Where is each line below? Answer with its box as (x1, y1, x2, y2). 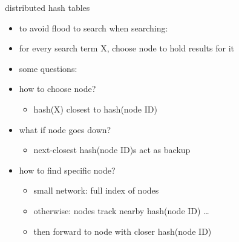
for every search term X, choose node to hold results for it (19, 42, 234, 54)
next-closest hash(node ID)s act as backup (33, 143, 191, 156)
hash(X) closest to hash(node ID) (33, 102, 157, 115)
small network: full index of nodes (33, 184, 159, 197)
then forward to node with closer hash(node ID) (33, 224, 212, 237)
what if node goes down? (19, 123, 111, 136)
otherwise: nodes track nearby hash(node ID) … (33, 204, 209, 217)
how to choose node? (19, 82, 96, 95)
